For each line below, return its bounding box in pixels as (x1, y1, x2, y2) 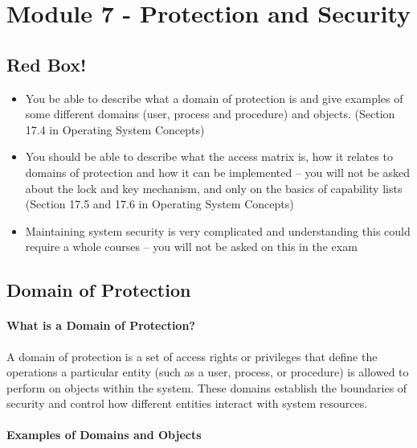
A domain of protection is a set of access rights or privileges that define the (6, 347, 378, 364)
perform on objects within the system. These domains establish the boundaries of (6, 379, 407, 396)
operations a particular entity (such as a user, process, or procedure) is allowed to (6, 364, 409, 380)
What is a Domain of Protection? (6, 317, 195, 334)
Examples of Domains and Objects (6, 426, 202, 443)
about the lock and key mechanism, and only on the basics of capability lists (25, 179, 403, 196)
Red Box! (6, 51, 87, 76)
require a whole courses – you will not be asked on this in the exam (25, 238, 358, 255)
